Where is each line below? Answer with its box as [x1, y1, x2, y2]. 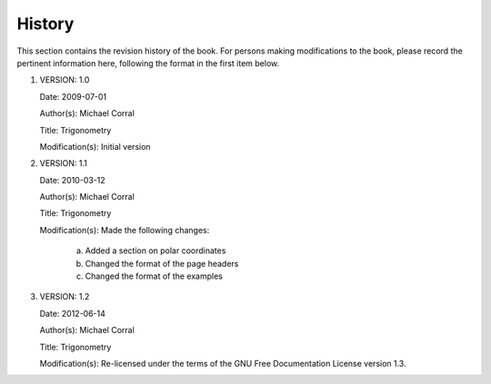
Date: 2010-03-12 [39, 174, 106, 185]
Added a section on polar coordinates [85, 245, 226, 256]
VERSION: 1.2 [39, 291, 90, 302]
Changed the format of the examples [85, 271, 223, 281]
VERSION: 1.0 [39, 74, 90, 85]
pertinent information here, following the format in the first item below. [16, 57, 280, 68]
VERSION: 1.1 [39, 158, 88, 169]
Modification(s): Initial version [39, 141, 151, 152]
